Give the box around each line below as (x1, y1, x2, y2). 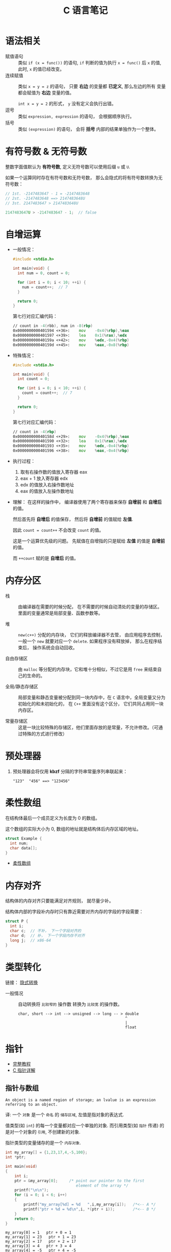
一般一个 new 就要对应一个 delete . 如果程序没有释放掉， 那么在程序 (18, 638, 158, 644)
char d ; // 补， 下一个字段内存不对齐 (10, 933, 85, 938)
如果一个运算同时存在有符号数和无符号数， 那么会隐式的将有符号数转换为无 (5, 174, 163, 180)
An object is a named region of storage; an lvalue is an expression (5, 1098, 156, 1103)
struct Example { (5, 836, 42, 841)
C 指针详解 (12, 1067, 36, 1073)
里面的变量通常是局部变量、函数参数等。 (18, 610, 103, 616)
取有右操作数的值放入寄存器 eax (20, 469, 88, 475)
